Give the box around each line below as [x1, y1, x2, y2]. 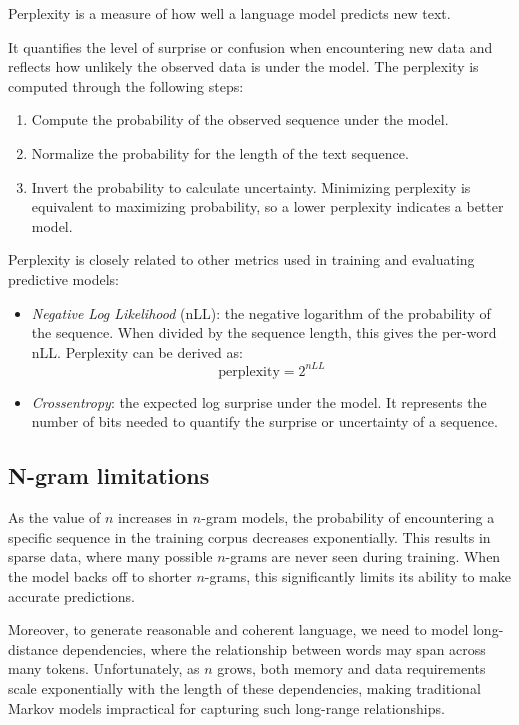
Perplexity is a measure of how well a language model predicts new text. [8, 3, 451, 23]
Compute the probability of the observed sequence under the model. [31, 109, 449, 130]
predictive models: [8, 268, 119, 289]
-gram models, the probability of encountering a [201, 507, 495, 528]
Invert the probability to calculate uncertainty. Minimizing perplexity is [31, 176, 471, 197]
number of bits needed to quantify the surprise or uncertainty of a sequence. [31, 411, 498, 432]
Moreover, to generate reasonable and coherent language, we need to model [8, 619, 469, 640]
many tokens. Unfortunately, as [8, 658, 200, 679]
